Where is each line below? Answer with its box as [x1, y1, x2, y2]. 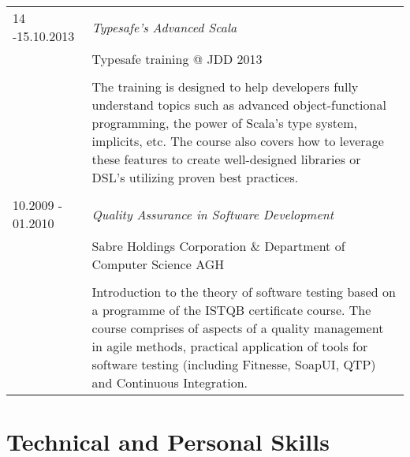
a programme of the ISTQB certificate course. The [91, 301, 371, 319]
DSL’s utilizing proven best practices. [91, 168, 299, 186]
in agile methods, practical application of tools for [91, 337, 368, 355]
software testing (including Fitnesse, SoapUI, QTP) [91, 355, 376, 373]
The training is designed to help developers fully [91, 77, 359, 96]
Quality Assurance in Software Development [91, 204, 334, 223]
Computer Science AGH [91, 255, 225, 273]
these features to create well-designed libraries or [91, 150, 361, 168]
